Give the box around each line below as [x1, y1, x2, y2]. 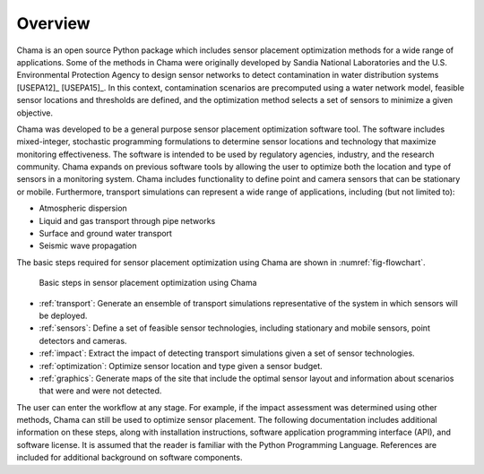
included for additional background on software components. [16, 452, 243, 463]
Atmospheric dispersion [39, 203, 127, 214]
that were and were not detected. [39, 385, 162, 396]
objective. [16, 108, 54, 118]
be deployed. [39, 310, 88, 321]
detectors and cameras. [39, 335, 127, 346]
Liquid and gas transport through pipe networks [39, 215, 216, 226]
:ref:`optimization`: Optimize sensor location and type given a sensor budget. [39, 360, 323, 371]
